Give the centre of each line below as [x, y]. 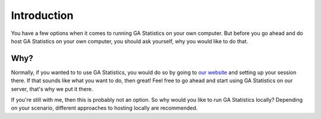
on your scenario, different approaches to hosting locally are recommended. [104, 108]
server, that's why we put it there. [52, 89]
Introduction [42, 15]
